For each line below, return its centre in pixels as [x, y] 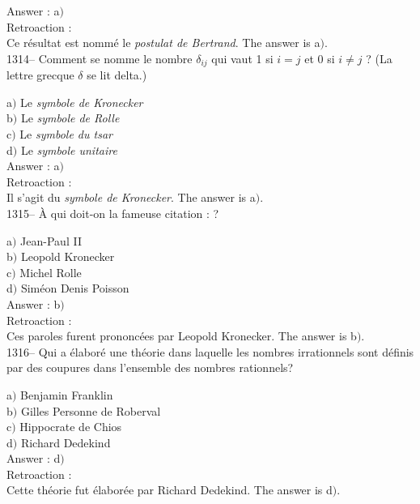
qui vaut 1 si [242, 58]
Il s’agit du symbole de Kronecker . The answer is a [131, 197]
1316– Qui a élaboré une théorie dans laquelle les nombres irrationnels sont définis [210, 351]
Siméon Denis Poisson [75, 288]
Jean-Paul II [51, 240]
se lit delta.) [117, 75]
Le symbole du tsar [66, 134]
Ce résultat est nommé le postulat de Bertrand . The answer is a [163, 43]
